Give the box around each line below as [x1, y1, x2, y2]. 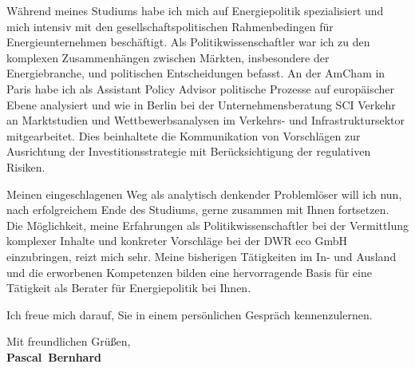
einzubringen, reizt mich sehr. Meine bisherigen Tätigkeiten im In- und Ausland [6, 247, 397, 264]
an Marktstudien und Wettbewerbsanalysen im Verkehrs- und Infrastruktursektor [6, 112, 405, 129]
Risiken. [6, 158, 45, 175]
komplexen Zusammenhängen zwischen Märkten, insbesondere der [6, 49, 330, 65]
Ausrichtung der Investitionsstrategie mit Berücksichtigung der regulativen [6, 143, 371, 160]
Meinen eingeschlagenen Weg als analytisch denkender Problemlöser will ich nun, [6, 185, 402, 202]
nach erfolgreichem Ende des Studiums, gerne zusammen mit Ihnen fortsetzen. [6, 201, 389, 218]
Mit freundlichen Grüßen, [6, 333, 131, 350]
